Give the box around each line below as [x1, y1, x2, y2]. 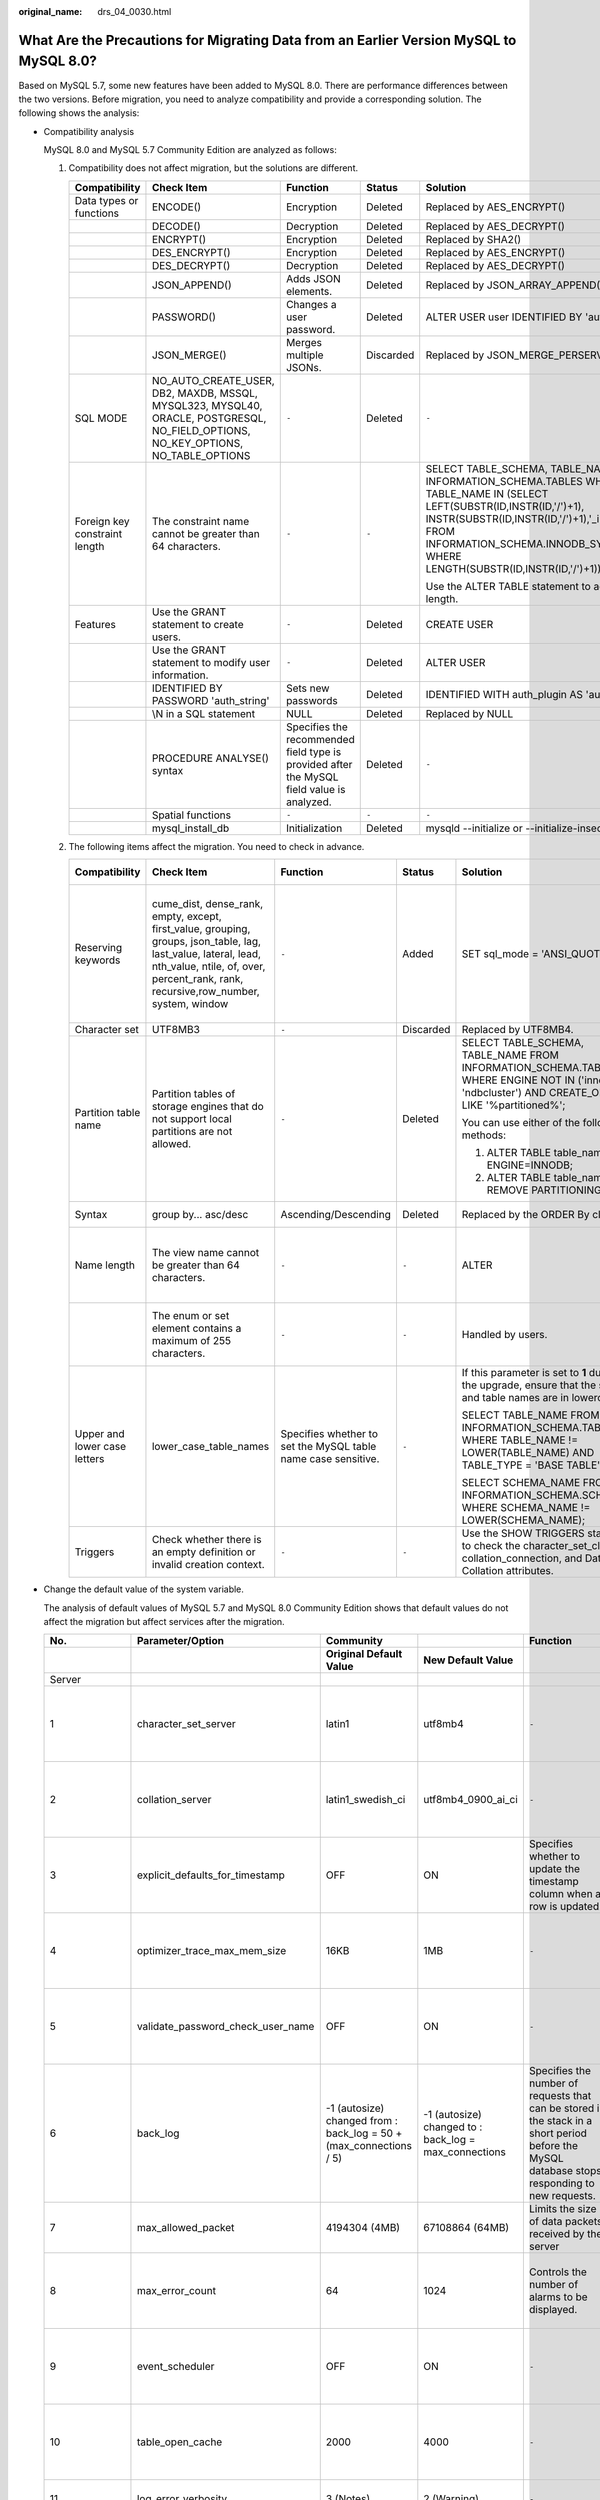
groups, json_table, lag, [151, 935, 262, 949]
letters [74, 1452, 105, 1466]
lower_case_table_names [151, 1440, 270, 1454]
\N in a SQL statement [151, 706, 255, 720]
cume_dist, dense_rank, [151, 897, 264, 911]
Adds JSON [285, 271, 342, 285]
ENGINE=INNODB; [486, 1158, 574, 1172]
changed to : [423, 2120, 483, 2134]
